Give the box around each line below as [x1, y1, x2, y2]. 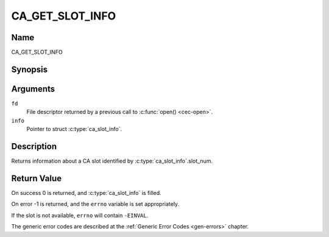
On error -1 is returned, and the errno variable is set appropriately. [11, 200, 180, 208]
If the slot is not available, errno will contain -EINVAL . [11, 211, 149, 219]
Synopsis [11, 64, 48, 74]
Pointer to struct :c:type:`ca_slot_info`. [26, 126, 122, 133]
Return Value [11, 173, 62, 183]
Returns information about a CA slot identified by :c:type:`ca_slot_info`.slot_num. [11, 157, 213, 164]
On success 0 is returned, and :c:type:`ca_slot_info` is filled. [11, 189, 161, 196]
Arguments [11, 83, 55, 94]
